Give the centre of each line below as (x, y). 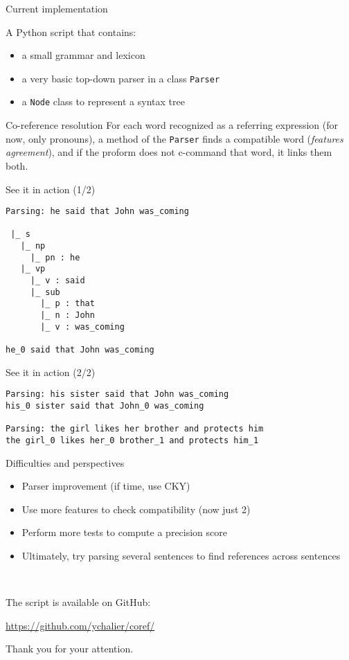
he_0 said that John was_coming (80, 350)
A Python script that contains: (71, 32)
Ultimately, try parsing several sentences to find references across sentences (181, 555)
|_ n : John (68, 315)
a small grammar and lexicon (83, 55)
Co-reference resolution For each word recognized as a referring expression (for (172, 125)
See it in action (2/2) (51, 372)
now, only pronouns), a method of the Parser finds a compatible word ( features (174, 138)
